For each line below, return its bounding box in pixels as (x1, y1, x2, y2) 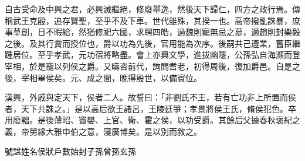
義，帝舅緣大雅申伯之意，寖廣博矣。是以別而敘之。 (5, 125, 202, 137)
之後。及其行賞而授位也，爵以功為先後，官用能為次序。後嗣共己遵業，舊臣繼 (5, 37, 300, 49)
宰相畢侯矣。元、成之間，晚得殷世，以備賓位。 (21, 71, 202, 83)
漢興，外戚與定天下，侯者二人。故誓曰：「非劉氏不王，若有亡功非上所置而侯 (5, 91, 296, 103)
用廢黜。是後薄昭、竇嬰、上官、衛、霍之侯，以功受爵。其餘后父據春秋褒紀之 (5, 114, 300, 126)
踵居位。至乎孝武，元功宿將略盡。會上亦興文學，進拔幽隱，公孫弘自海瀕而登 (5, 48, 300, 61)
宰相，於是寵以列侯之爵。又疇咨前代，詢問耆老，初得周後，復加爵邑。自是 (5, 60, 292, 72)
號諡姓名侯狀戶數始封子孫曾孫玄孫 (5, 145, 136, 157)
